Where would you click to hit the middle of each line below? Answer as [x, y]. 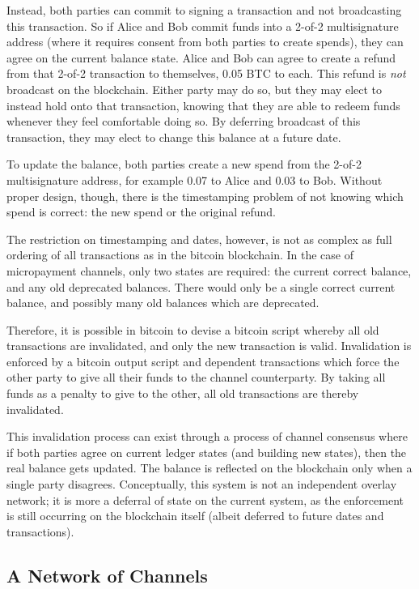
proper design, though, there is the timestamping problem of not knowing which [205, 196]
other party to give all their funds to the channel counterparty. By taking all [196, 377]
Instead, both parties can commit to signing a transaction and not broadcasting [204, 10]
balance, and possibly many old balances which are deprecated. [163, 303]
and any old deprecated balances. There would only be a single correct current [201, 286]
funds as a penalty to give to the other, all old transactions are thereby [183, 393]
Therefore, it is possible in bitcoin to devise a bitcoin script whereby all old [193, 329]
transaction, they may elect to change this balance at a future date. [174, 137]
